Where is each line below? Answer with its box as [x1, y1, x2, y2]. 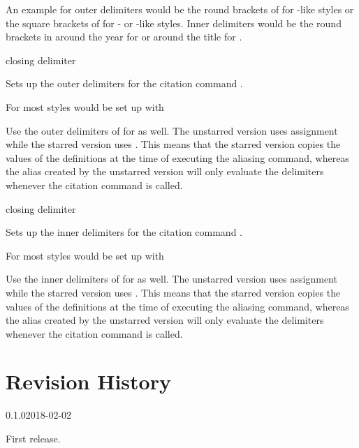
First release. [6, 431, 61, 445]
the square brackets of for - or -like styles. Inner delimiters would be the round [6, 15, 342, 30]
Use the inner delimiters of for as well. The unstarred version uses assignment [6, 271, 337, 286]
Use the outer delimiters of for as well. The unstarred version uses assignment [6, 123, 338, 137]
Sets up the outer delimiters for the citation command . [6, 76, 243, 91]
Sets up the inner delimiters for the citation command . [6, 225, 242, 239]
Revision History [6, 367, 171, 396]
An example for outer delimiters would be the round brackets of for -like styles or [6, 2, 354, 16]
